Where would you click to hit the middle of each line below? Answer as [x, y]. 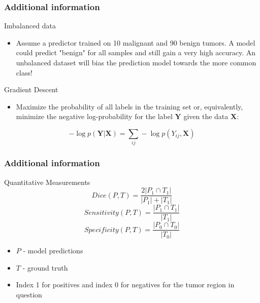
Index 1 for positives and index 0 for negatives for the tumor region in [125, 285]
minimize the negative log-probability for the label [94, 116]
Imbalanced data [30, 26]
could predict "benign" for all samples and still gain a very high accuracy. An [136, 52]
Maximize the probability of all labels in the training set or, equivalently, [129, 106]
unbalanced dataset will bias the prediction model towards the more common [136, 62]
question [29, 295]
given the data [206, 116]
